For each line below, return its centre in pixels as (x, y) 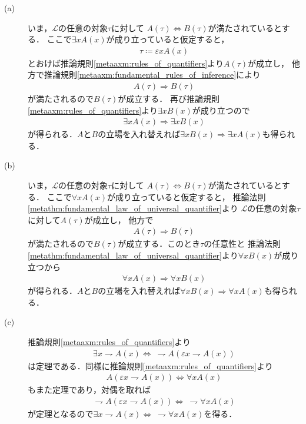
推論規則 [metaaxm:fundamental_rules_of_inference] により (152, 74)
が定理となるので (61, 413)
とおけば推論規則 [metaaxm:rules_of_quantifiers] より (126, 63)
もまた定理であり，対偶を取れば (89, 390)
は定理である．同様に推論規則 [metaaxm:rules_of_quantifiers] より (150, 365)
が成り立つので (221, 110)
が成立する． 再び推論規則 (169, 99)
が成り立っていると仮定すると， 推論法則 (187, 196)
